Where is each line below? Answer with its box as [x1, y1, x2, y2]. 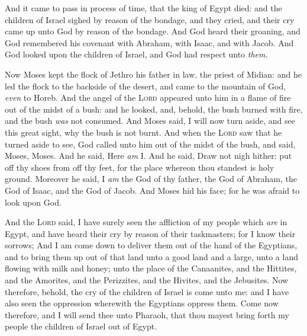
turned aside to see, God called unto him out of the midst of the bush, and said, [5, 137, 296, 150]
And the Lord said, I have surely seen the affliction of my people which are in [5, 216, 287, 228]
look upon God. [5, 196, 62, 208]
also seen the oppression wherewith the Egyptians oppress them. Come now [5, 297, 279, 309]
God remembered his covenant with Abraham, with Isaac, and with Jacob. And [5, 36, 294, 49]
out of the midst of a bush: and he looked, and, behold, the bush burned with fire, [5, 103, 303, 115]
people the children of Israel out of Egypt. [5, 320, 157, 332]
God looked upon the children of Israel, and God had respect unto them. [5, 48, 268, 60]
